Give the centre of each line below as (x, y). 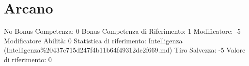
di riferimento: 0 (28, 59)
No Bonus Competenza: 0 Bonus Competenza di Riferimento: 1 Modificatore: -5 (122, 31)
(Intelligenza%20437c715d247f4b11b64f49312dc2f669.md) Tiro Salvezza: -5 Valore (125, 50)
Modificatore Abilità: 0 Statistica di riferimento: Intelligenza (93, 40)
